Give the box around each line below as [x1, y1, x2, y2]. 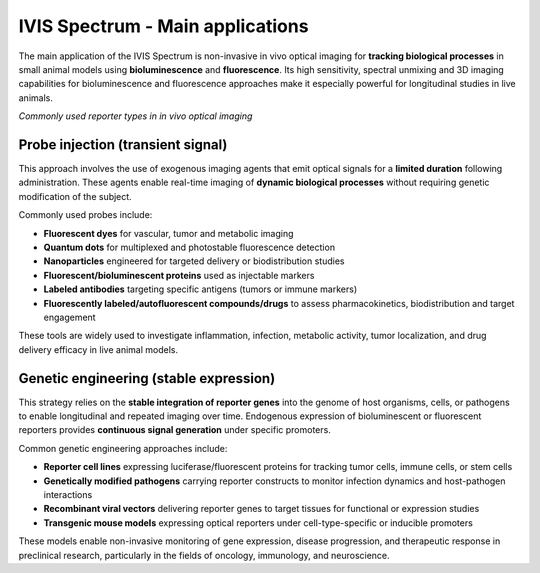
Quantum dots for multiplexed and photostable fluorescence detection [43, 241, 335, 253]
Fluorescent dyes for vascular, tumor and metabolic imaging [43, 227, 294, 239]
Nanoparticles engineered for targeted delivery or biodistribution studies [43, 255, 345, 267]
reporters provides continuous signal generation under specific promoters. [18, 424, 332, 436]
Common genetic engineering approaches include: [18, 442, 228, 454]
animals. [18, 91, 54, 104]
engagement [43, 311, 96, 323]
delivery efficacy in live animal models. [18, 343, 179, 355]
